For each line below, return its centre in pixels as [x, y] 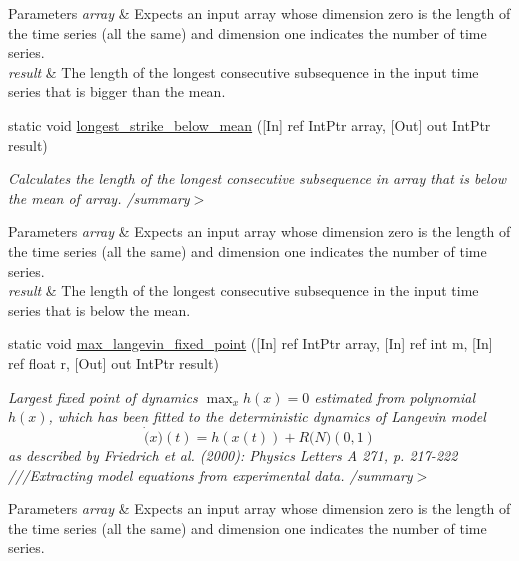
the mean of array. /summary [99, 197]
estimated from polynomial [395, 396]
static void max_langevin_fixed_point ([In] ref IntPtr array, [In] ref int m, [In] [250, 343]
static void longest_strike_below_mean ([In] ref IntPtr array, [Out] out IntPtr [249, 124]
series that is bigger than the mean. [117, 91]
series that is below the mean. [99, 309]
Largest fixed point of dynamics [103, 396]
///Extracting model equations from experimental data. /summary [210, 474]
